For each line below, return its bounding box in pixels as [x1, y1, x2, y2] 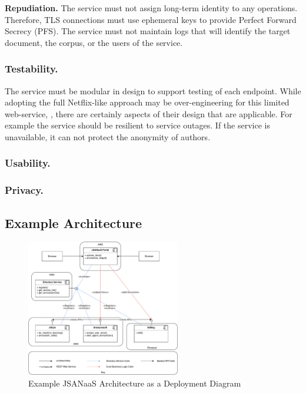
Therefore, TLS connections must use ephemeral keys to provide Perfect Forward [5, 13, 297, 25]
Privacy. [5, 183, 44, 197]
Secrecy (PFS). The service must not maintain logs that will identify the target [5, 25, 291, 37]
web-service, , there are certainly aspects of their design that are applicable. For [5, 107, 292, 120]
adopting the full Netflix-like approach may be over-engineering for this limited [5, 96, 290, 108]
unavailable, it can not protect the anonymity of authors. [5, 130, 211, 143]
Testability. [5, 61, 58, 76]
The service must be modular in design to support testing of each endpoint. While [5, 84, 301, 97]
